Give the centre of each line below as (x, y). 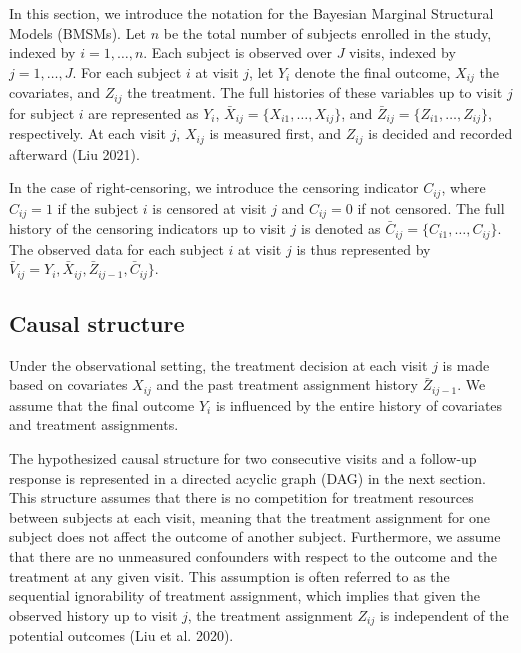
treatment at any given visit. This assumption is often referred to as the (229, 575)
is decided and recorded (440, 133)
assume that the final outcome (102, 404)
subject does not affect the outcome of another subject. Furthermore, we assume (255, 536)
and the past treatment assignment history (287, 384)
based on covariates (68, 384)
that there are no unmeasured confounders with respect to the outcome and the (253, 556)
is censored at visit (209, 207)
